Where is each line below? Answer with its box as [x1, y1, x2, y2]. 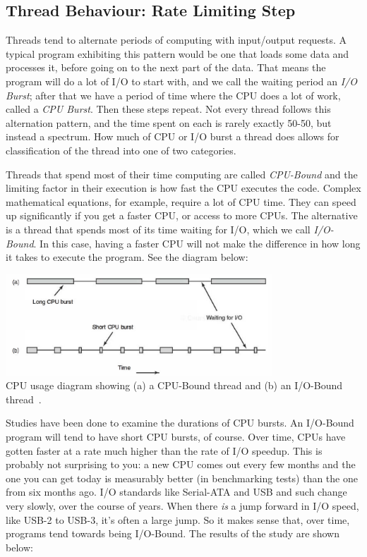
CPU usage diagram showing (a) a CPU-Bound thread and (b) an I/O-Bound [6, 378, 343, 393]
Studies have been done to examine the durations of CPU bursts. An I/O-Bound [6, 415, 354, 430]
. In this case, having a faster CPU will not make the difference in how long [33, 235, 361, 250]
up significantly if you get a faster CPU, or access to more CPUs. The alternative [6, 208, 358, 223]
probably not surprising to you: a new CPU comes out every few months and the [6, 457, 356, 472]
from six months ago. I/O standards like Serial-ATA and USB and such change [6, 484, 347, 499]
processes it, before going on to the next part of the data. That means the [6, 60, 326, 75]
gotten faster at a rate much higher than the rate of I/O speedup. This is [6, 443, 323, 458]
